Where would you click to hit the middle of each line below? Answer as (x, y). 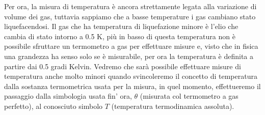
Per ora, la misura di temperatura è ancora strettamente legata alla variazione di (130, 6)
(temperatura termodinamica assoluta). (173, 106)
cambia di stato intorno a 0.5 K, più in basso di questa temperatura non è (120, 36)
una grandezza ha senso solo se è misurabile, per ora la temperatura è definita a (129, 56)
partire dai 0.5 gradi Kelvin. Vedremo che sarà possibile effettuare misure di (123, 66)
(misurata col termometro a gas (189, 96)
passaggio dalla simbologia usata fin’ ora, (68, 96)
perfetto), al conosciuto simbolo (54, 106)
